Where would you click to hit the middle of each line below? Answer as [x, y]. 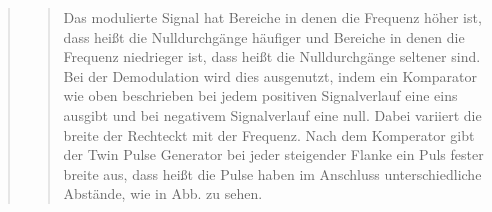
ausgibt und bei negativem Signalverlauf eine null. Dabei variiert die [272, 114]
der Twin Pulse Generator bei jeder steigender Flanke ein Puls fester [273, 154]
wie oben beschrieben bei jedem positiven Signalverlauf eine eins [260, 95]
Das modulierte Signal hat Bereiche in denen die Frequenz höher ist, [272, 17]
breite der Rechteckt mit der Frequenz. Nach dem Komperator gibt [269, 134]
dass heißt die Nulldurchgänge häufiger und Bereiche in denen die [264, 36]
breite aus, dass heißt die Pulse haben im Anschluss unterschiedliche [272, 173]
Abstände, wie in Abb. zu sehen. [163, 193]
